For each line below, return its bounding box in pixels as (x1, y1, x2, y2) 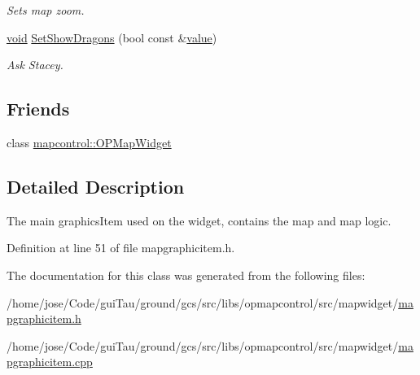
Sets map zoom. (7, 2, 85, 18)
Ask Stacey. (7, 56, 63, 73)
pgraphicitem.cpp (7, 353, 93, 370)
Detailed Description (7, 173, 185, 198)
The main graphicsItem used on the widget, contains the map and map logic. (7, 211, 392, 229)
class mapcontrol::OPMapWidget (7, 133, 172, 150)
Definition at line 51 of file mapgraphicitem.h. (7, 239, 235, 256)
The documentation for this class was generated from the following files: (7, 266, 365, 283)
